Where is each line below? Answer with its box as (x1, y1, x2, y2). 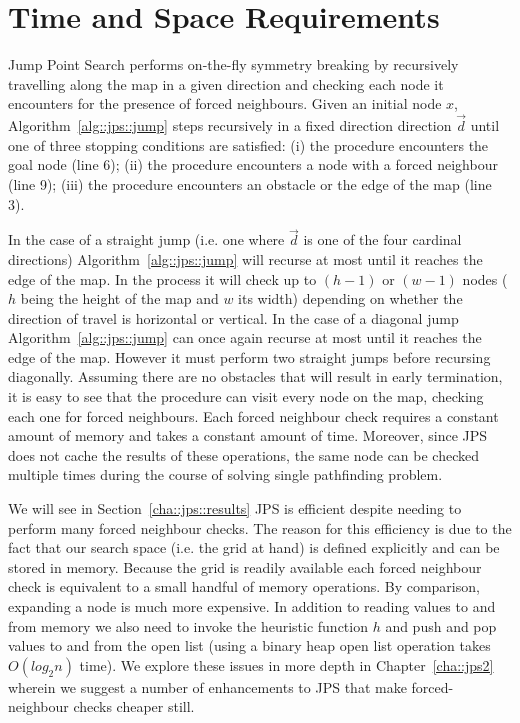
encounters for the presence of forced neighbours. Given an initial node (8, 93, 442, 114)
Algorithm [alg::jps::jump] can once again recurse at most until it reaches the (8, 327, 482, 348)
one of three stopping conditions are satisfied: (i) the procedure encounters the (8, 134, 489, 155)
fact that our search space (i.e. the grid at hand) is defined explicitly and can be (8, 537, 500, 558)
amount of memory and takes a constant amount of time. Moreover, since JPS (8, 425, 488, 446)
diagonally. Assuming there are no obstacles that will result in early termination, (8, 366, 503, 387)
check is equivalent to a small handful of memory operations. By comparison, (8, 576, 480, 597)
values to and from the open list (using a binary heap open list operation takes (8, 635, 491, 656)
